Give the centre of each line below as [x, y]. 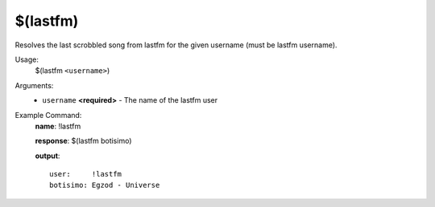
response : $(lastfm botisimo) [83, 141]
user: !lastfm [86, 174]
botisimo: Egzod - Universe [105, 185]
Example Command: [48, 115]
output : [48, 156]
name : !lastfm [58, 126]
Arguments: [34, 85]
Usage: [27, 59]
